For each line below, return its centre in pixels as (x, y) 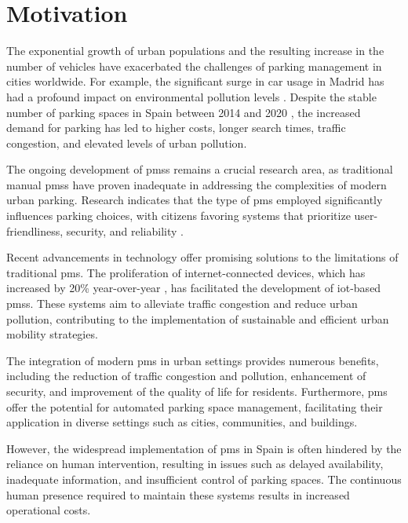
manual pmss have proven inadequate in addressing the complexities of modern (197, 184)
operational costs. (49, 510)
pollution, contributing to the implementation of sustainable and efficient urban (198, 318)
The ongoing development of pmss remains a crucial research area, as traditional (200, 169)
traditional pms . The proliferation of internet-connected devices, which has (186, 272)
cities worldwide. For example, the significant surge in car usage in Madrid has (195, 81)
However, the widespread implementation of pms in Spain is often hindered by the (204, 448)
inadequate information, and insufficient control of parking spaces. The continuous (204, 479)
